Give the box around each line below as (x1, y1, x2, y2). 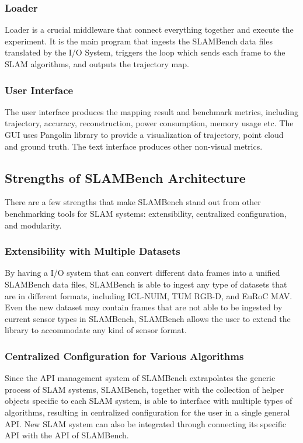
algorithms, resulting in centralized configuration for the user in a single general (5, 406, 290, 418)
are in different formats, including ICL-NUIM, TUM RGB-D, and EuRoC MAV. (5, 289, 292, 302)
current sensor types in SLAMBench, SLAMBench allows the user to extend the (5, 312, 291, 324)
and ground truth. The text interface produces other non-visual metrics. (5, 140, 263, 152)
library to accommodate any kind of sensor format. (5, 324, 187, 336)
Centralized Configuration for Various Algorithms (5, 348, 244, 363)
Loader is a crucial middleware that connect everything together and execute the (5, 23, 294, 36)
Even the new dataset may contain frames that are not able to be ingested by (5, 301, 283, 313)
